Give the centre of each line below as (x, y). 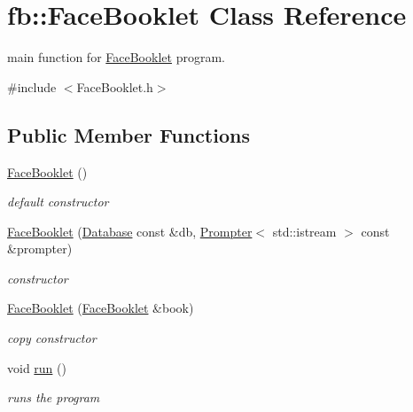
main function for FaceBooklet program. (116, 57)
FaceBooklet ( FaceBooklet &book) (101, 308)
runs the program (54, 397)
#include (32, 86)
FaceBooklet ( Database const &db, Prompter (130, 231)
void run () (37, 367)
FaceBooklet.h (115, 86)
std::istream (304, 231)
